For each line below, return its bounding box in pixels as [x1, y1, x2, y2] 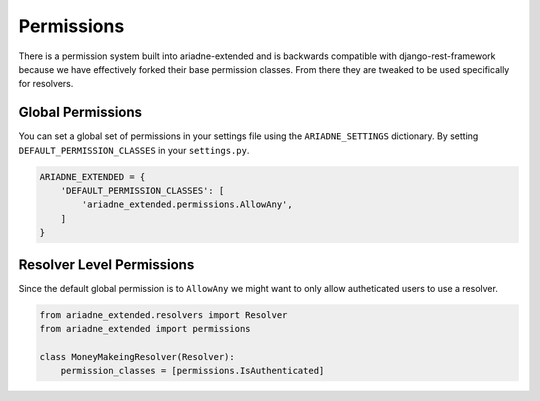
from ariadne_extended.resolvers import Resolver [39, 309, 288, 320]
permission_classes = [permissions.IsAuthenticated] [60, 365, 325, 377]
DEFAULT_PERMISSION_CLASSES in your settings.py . [18, 144, 250, 156]
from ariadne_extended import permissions [39, 323, 251, 335]
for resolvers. [18, 78, 74, 90]
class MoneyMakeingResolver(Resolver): [39, 351, 235, 362]
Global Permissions [18, 104, 143, 121]
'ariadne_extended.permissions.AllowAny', [81, 199, 294, 210]
